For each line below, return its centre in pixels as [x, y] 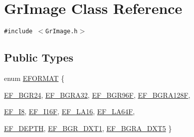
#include [18, 32]
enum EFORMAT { [34, 78]
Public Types [39, 57]
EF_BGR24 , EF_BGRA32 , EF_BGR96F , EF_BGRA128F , [97, 95]
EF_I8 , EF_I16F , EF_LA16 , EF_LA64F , [70, 111]
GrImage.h [62, 32]
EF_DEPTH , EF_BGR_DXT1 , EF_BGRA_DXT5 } [88, 128]
